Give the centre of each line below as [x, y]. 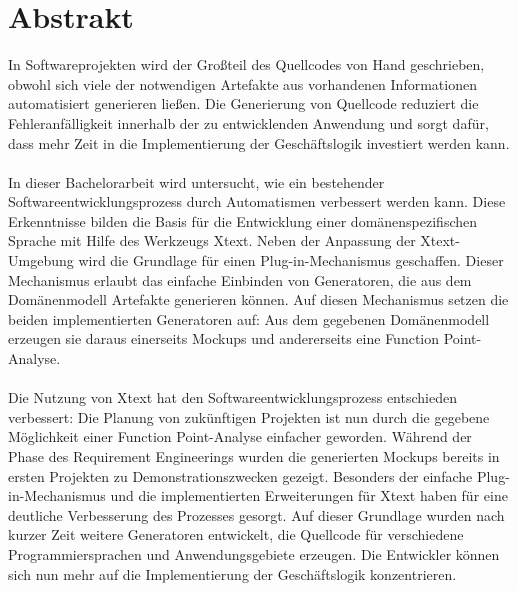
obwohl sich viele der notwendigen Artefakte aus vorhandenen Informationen [242, 83]
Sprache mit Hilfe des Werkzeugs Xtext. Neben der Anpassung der [212, 240]
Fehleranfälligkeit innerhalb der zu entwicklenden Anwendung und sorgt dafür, [248, 122]
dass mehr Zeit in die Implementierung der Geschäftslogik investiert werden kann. [259, 142]
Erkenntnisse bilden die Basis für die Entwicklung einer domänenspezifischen [243, 220]
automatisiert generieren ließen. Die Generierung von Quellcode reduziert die [243, 103]
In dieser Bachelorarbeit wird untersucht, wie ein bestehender [196, 181]
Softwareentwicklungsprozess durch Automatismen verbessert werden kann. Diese [257, 201]
